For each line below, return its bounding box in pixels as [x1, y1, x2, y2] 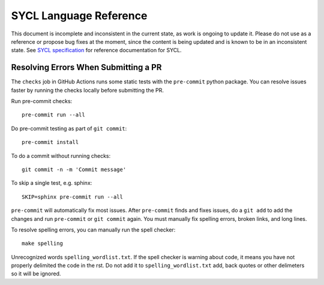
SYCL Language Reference [11, 9, 148, 22]
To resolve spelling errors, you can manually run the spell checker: [11, 226, 176, 233]
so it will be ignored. [11, 270, 61, 277]
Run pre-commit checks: [11, 98, 73, 105]
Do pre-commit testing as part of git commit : [11, 125, 127, 132]
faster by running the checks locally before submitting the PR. [11, 86, 164, 94]
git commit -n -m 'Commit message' [22, 166, 127, 173]
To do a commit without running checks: [11, 152, 111, 159]
